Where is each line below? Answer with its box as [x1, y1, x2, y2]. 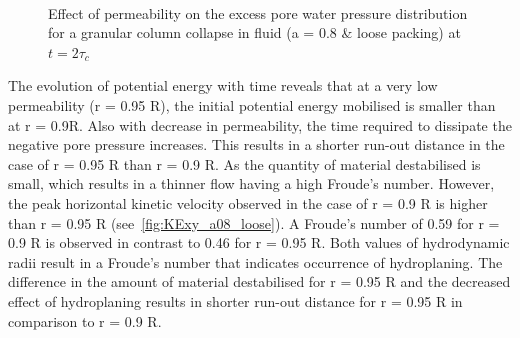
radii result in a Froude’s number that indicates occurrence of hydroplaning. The [8, 251, 503, 272]
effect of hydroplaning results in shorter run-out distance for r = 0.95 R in [8, 290, 463, 311]
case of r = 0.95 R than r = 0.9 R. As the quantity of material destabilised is [8, 153, 481, 174]
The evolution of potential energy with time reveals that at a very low [8, 75, 438, 96]
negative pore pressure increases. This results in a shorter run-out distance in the [8, 134, 505, 155]
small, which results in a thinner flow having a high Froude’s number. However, [8, 173, 495, 194]
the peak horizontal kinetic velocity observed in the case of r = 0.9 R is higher [8, 192, 488, 213]
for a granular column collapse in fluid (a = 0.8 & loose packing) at [48, 22, 461, 43]
